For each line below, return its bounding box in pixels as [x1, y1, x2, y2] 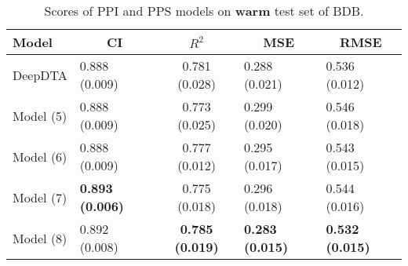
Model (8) [13, 228, 67, 247]
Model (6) [13, 147, 67, 166]
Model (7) [13, 188, 67, 206]
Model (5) [13, 106, 67, 125]
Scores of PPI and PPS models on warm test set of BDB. [44, 2, 364, 20]
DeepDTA [13, 65, 67, 84]
